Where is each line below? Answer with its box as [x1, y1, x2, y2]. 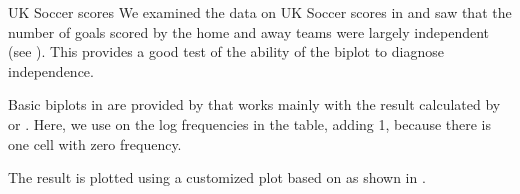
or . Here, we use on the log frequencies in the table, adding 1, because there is [8, 113, 492, 134]
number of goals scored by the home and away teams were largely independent [8, 21, 490, 42]
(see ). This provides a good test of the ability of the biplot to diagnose [8, 41, 444, 62]
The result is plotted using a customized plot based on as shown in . [8, 167, 426, 188]
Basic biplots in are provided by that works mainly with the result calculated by [8, 94, 501, 115]
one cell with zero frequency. [8, 133, 182, 154]
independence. [8, 60, 94, 81]
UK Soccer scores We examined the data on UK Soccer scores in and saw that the [8, 2, 512, 22]
